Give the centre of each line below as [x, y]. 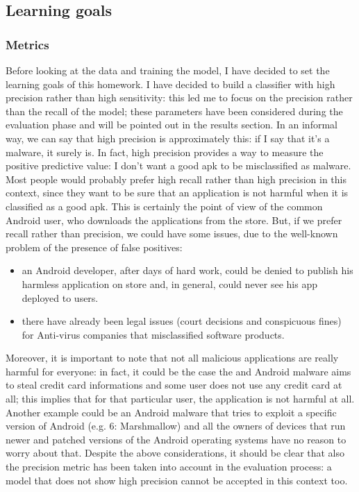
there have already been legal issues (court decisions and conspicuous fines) [182, 321]
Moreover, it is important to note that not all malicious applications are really [172, 358]
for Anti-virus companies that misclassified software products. [153, 334]
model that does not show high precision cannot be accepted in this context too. [177, 480]
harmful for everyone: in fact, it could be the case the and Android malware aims [178, 371]
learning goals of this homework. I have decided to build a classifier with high [170, 84]
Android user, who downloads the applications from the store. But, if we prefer [174, 220]
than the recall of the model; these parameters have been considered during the [174, 111]
